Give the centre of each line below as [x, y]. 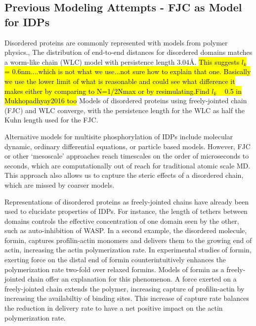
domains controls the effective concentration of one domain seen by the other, [122, 221]
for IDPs [27, 21]
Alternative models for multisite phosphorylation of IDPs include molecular [119, 136]
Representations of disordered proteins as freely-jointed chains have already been [127, 201]
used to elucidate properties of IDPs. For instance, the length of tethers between [126, 211]
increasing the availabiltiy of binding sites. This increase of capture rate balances [127, 298]
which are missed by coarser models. [60, 184]
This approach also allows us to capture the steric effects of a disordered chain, [124, 175]
